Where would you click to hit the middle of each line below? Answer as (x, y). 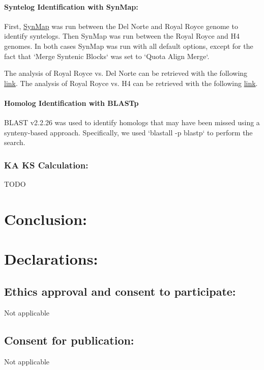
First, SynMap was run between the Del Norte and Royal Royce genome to (121, 26)
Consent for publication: (69, 340)
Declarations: (51, 259)
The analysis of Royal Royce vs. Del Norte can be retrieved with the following (126, 73)
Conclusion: (46, 219)
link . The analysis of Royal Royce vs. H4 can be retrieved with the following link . (131, 83)
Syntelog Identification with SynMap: (71, 6)
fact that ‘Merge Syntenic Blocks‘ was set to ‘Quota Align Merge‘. (107, 56)
